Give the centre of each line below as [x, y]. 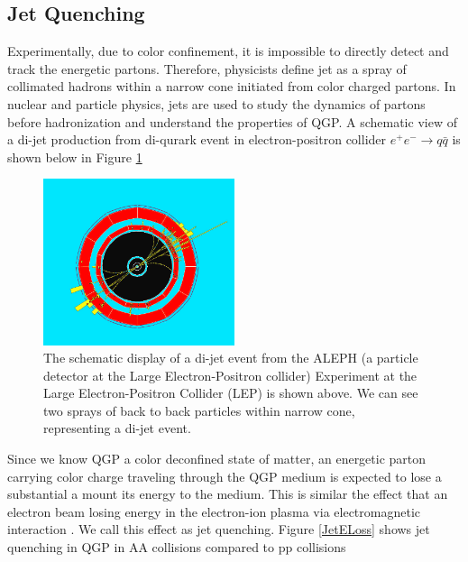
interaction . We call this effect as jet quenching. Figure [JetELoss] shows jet [219, 529]
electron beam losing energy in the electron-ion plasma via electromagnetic [214, 511]
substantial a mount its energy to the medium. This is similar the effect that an [228, 494]
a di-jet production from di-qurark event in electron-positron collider [197, 139]
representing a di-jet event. [117, 428]
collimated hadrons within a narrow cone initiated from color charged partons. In [232, 86]
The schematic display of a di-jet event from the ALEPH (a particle [231, 358]
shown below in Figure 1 [75, 157]
